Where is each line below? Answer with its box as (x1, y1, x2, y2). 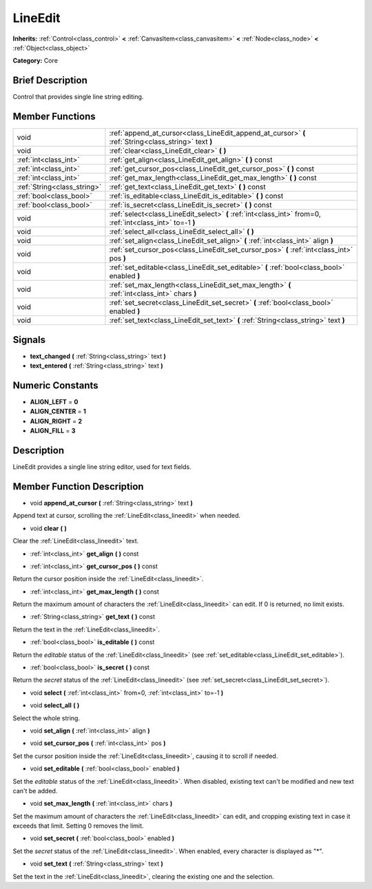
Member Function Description (12, 481, 144, 492)
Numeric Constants (12, 379, 99, 391)
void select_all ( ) (30, 701, 80, 709)
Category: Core (12, 56, 59, 65)
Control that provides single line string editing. (12, 93, 144, 101)
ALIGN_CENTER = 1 (30, 407, 86, 416)
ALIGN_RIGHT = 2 (30, 417, 83, 425)
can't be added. (12, 786, 58, 795)
